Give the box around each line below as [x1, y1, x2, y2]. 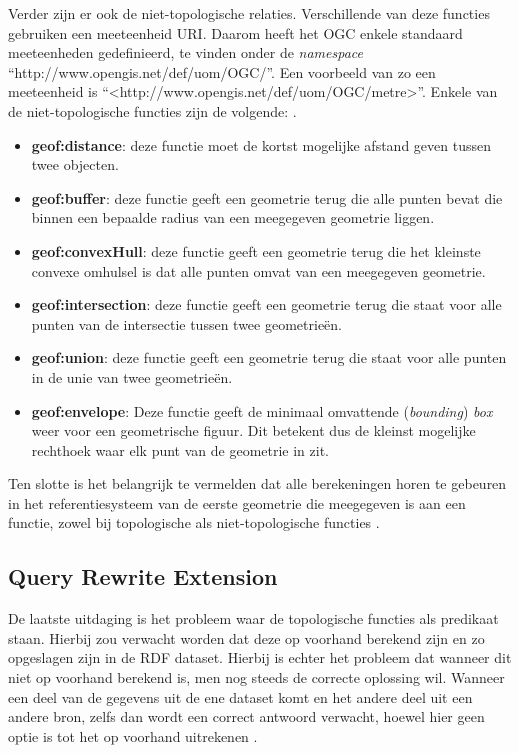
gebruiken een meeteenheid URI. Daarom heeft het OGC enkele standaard [8, 22, 463, 43]
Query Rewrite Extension [8, 561, 278, 592]
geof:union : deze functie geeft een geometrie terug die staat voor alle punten [31, 347, 507, 368]
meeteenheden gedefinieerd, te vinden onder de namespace [8, 42, 363, 63]
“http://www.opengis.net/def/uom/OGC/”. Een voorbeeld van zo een [8, 61, 436, 82]
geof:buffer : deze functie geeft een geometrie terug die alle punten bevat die [31, 187, 503, 208]
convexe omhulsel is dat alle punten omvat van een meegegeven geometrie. [31, 260, 486, 281]
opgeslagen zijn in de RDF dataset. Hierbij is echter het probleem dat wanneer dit [8, 647, 512, 668]
